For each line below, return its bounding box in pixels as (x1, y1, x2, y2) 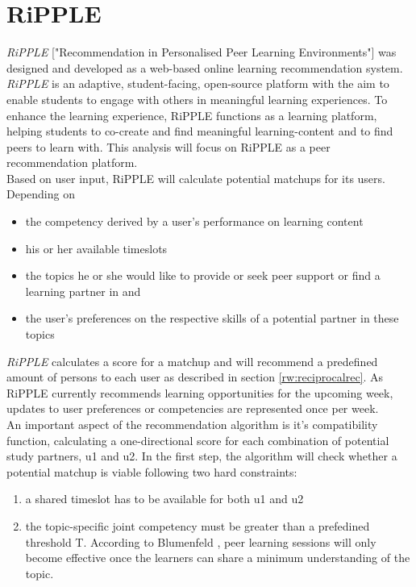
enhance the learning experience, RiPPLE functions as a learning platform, (6, 106, 377, 123)
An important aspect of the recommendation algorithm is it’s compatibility (6, 416, 378, 432)
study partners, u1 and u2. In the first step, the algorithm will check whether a (6, 448, 397, 464)
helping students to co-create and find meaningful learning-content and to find (6, 123, 393, 139)
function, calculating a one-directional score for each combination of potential (6, 431, 389, 448)
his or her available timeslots (25, 239, 168, 256)
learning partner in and (25, 282, 141, 299)
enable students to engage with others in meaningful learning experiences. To (6, 90, 388, 107)
